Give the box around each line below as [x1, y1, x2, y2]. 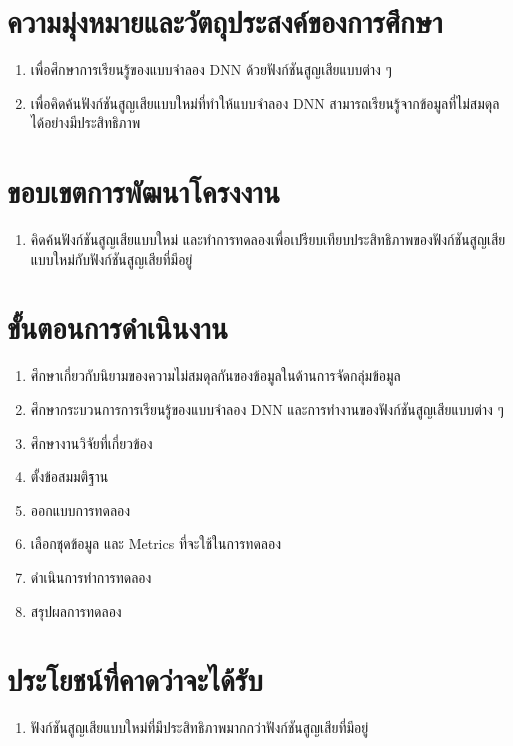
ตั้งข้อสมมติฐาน [30, 466, 109, 487]
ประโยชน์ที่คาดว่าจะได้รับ [7, 659, 263, 700]
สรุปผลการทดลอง [30, 600, 122, 621]
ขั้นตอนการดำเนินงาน [7, 307, 228, 348]
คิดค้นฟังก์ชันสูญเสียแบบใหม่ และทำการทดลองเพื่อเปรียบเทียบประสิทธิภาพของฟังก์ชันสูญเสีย [30, 229, 506, 250]
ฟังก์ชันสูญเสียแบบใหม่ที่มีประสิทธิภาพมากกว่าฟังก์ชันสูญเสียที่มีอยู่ [30, 717, 369, 738]
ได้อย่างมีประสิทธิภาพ [30, 112, 141, 133]
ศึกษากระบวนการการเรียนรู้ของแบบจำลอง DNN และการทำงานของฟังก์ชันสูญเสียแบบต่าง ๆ [30, 398, 504, 419]
